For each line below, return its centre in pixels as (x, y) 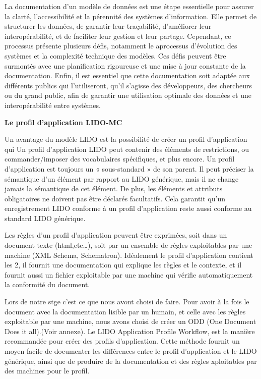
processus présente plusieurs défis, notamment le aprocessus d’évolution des (121, 46)
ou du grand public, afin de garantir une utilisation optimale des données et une (128, 95)
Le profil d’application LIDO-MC (63, 122)
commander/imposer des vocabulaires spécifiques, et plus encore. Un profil (120, 159)
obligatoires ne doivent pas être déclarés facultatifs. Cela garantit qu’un (115, 198)
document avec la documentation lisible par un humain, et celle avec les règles (125, 311)
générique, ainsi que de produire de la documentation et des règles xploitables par (131, 361)
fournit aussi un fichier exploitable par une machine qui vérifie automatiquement (129, 274)
